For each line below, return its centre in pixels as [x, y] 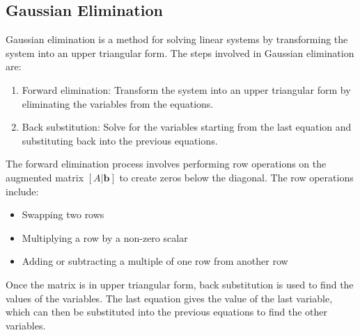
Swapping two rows [63, 214]
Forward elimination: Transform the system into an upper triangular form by [186, 89]
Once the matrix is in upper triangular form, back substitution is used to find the [180, 284]
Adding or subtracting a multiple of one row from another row [155, 261]
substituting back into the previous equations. [120, 140]
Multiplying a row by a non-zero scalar [105, 237]
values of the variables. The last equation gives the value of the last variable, [169, 298]
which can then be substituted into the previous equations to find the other [167, 312]
